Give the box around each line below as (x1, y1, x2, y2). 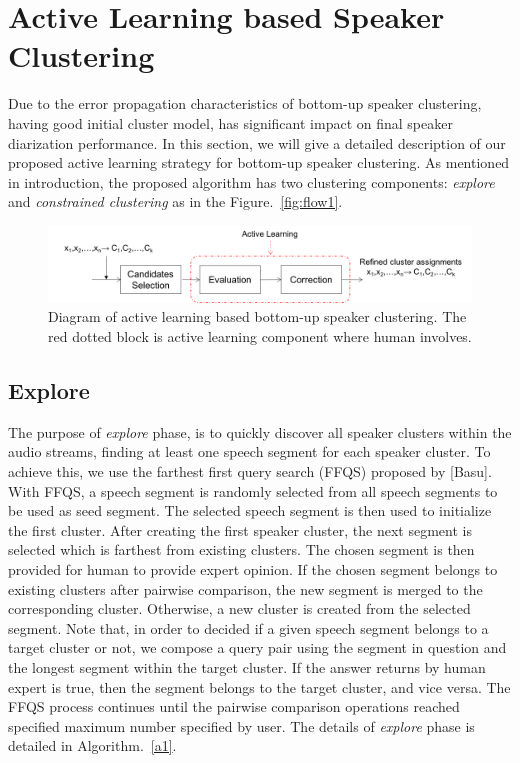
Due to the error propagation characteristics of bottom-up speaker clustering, (8, 93, 482, 114)
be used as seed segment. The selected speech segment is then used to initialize (8, 500, 492, 521)
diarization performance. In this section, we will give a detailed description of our (8, 132, 506, 153)
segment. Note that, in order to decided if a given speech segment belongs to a (8, 617, 489, 638)
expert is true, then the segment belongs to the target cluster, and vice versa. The (8, 676, 511, 697)
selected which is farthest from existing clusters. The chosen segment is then (8, 539, 475, 560)
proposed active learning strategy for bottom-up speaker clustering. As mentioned (8, 152, 510, 173)
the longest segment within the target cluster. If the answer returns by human (8, 657, 486, 677)
